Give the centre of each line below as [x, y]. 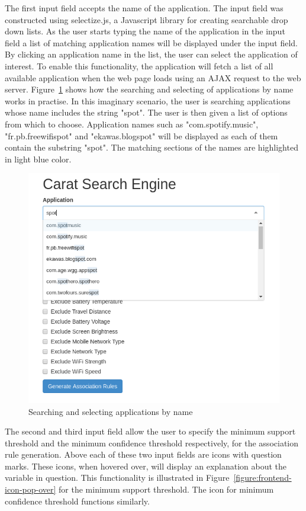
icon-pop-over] [30, 489]
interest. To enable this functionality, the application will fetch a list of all [139, 66]
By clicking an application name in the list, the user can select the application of [151, 54]
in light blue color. [38, 159]
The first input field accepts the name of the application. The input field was [144, 8]
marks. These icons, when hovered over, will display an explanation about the [146, 466]
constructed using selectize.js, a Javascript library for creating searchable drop [146, 19]
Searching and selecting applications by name [111, 411]
